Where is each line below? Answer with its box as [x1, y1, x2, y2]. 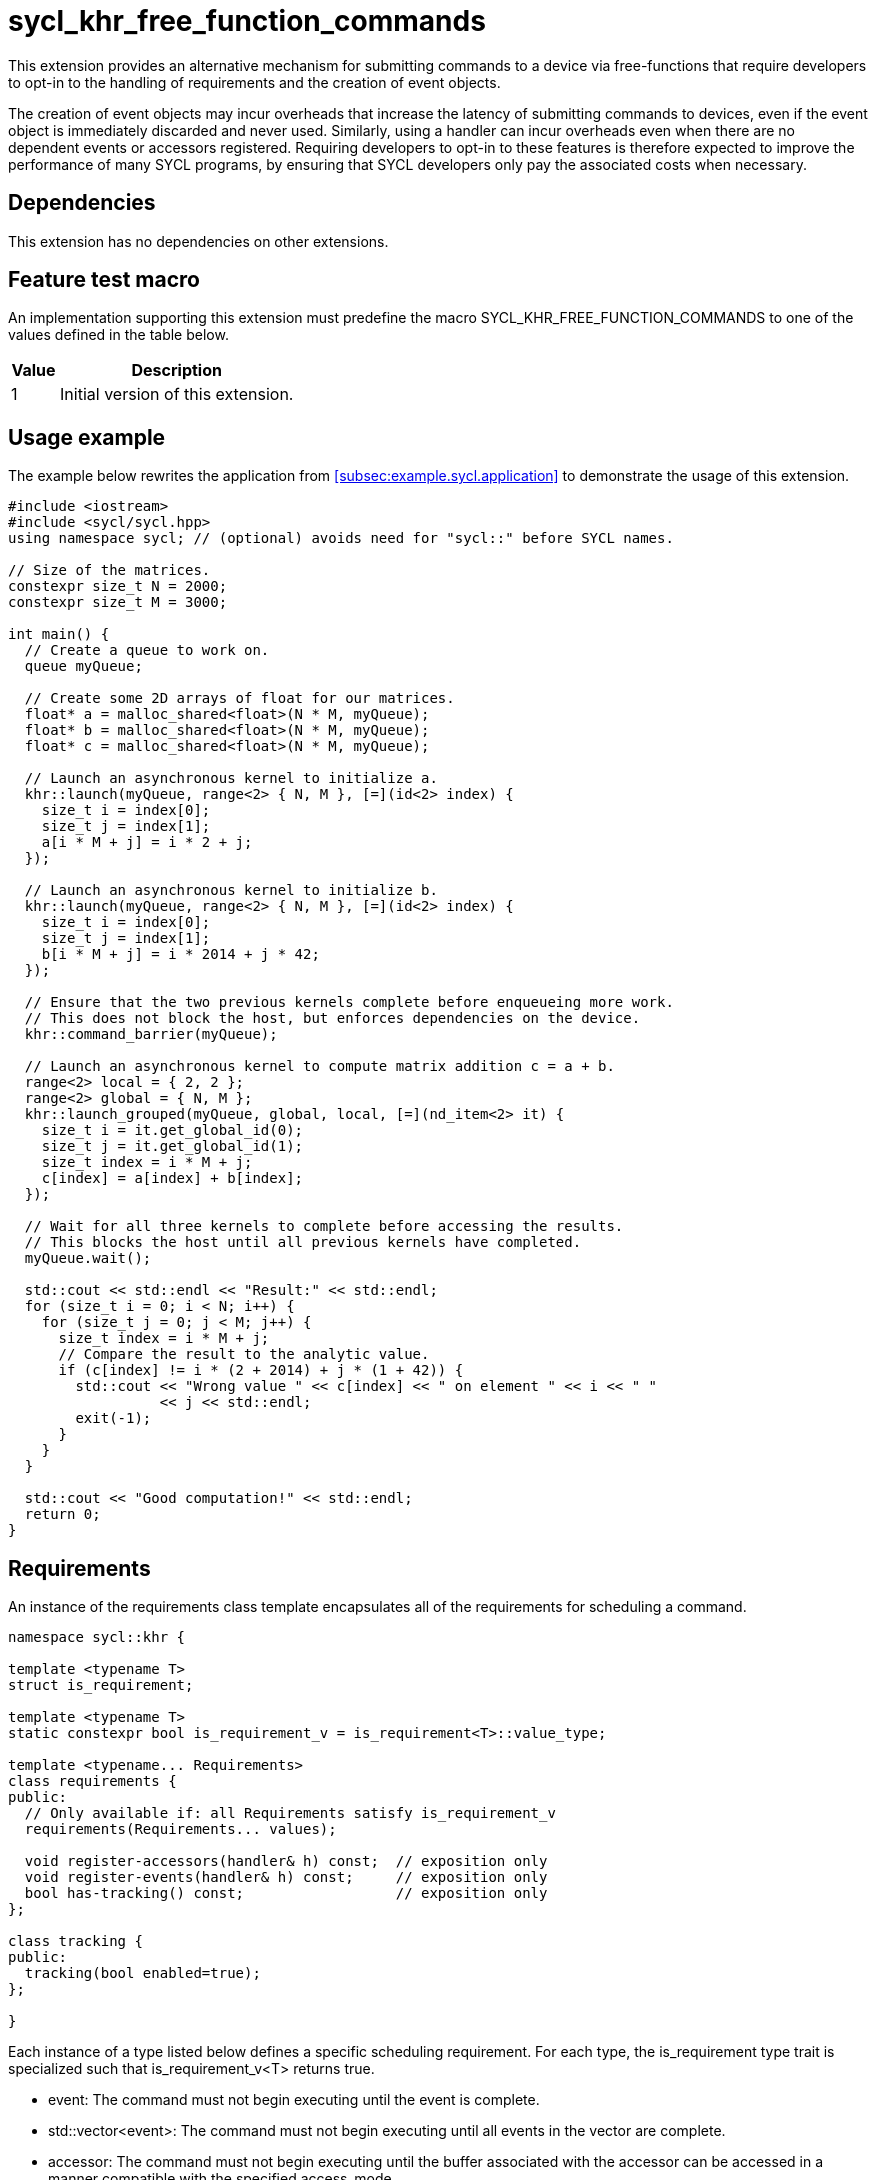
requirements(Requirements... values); [24, 1821, 337, 1838]
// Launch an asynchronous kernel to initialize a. [24, 770, 438, 787]
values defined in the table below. [8, 326, 229, 344]
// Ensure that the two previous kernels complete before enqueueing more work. [24, 994, 674, 1011]
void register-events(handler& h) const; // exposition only [24, 1869, 548, 1886]
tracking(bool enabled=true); [24, 1965, 261, 1982]
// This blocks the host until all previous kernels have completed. [24, 1234, 582, 1251]
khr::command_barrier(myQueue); [24, 1026, 278, 1043]
